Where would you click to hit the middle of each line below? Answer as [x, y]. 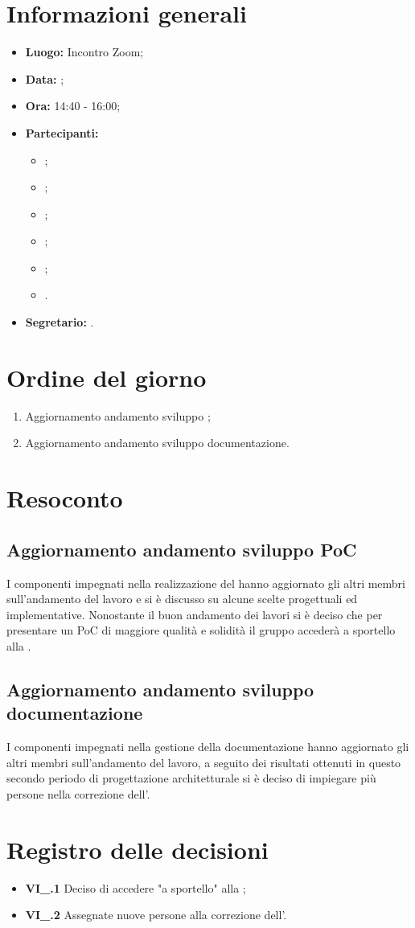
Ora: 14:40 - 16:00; [73, 106]
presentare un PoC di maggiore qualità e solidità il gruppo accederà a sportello [201, 630]
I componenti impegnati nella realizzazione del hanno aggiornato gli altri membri [206, 583]
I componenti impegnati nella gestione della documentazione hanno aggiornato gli [208, 747]
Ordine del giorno [107, 377]
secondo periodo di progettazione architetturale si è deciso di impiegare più [191, 778]
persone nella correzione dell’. [78, 793]
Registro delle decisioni [138, 849]
